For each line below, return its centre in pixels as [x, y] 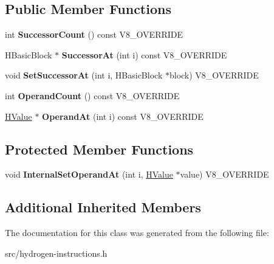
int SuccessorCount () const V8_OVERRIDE [94, 34]
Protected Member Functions [99, 149]
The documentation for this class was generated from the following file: [137, 233]
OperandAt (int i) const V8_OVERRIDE [123, 116]
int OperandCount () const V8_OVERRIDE [92, 95]
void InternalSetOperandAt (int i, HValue [89, 174]
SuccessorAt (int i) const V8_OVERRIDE [144, 54]
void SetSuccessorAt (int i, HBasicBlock [84, 75]
